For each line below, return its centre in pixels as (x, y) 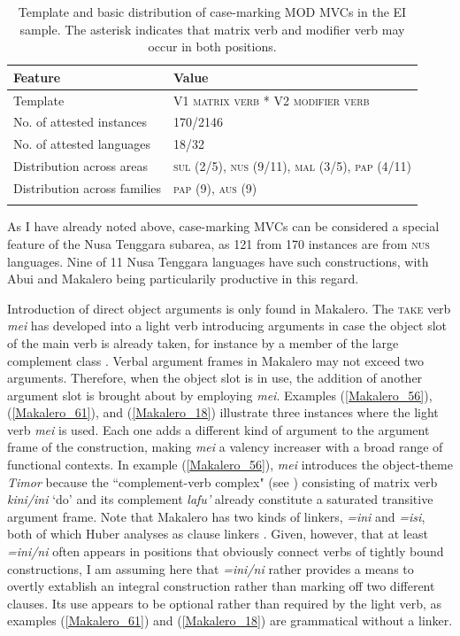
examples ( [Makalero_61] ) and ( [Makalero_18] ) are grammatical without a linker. (230, 620)
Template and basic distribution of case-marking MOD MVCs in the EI (212, 12)
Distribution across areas (80, 166)
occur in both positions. (212, 47)
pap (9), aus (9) (215, 188)
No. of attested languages (82, 144)
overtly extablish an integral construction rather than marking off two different (221, 586)
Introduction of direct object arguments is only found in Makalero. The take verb (229, 308)
